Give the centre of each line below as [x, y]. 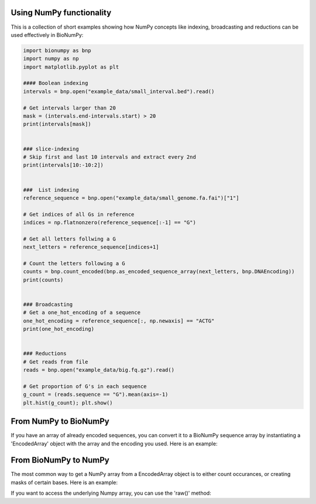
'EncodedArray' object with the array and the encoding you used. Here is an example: [114, 443]
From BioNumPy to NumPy [60, 460]
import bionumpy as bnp [57, 50]
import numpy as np [51, 59]
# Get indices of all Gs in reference [79, 214]
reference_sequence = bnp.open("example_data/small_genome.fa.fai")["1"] [131, 198]
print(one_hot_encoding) [59, 329]
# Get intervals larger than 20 [70, 108]
